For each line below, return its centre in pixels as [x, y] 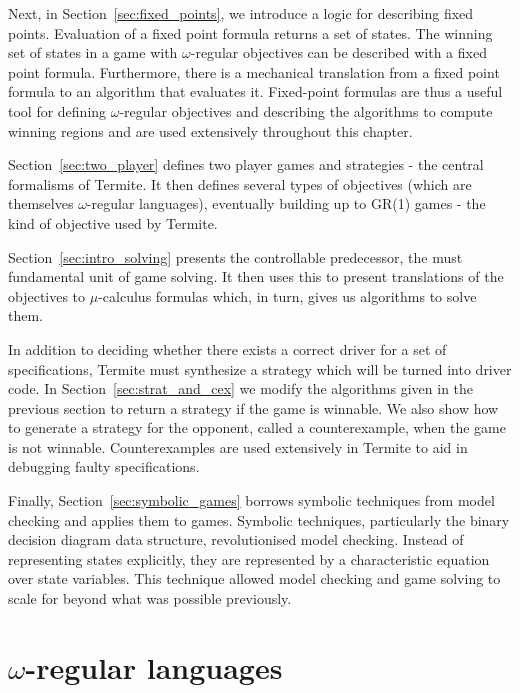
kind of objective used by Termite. [113, 222]
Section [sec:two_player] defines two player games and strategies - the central [246, 164]
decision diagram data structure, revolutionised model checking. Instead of [236, 539]
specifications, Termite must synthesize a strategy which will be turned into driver [260, 368]
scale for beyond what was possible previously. [150, 598]
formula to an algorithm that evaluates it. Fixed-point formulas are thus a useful [255, 91]
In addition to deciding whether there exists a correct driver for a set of [227, 348]
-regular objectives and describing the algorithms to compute [306, 110]
